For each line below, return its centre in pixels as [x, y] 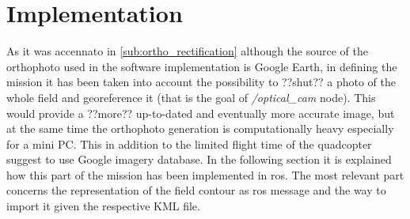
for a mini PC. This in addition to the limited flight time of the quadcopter [189, 143]
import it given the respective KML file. [103, 206]
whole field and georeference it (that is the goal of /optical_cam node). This [191, 97]
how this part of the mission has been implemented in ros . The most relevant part [205, 174]
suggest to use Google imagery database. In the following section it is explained [199, 159]
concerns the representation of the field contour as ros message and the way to [196, 190]
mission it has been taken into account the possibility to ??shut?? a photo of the [201, 82]
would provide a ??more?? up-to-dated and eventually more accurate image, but [201, 113]
